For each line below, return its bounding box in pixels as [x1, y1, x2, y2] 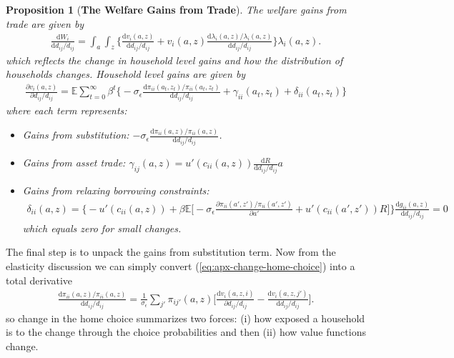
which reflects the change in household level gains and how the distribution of [6, 52, 343, 67]
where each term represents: [6, 103, 127, 118]
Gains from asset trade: [22, 155, 126, 170]
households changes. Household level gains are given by [6, 66, 246, 81]
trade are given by [6, 16, 84, 31]
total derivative [6, 272, 72, 287]
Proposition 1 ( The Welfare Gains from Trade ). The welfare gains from [6, 2, 347, 16]
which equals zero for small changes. [22, 220, 182, 235]
